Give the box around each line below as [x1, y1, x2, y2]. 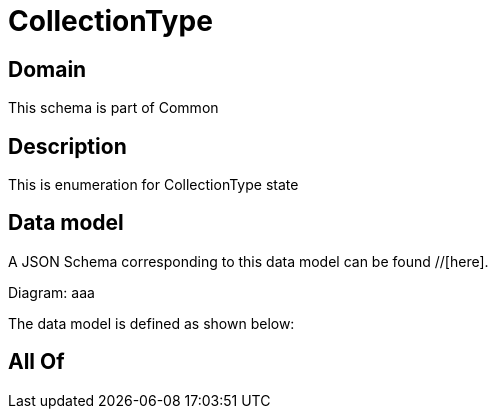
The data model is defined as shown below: [8, 314, 295, 332]
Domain [8, 56, 87, 82]
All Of [8, 349, 65, 375]
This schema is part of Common [8, 99, 219, 117]
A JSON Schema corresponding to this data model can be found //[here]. [8, 252, 489, 270]
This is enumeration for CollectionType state [8, 176, 299, 194]
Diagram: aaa [8, 283, 95, 301]
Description [8, 133, 127, 159]
